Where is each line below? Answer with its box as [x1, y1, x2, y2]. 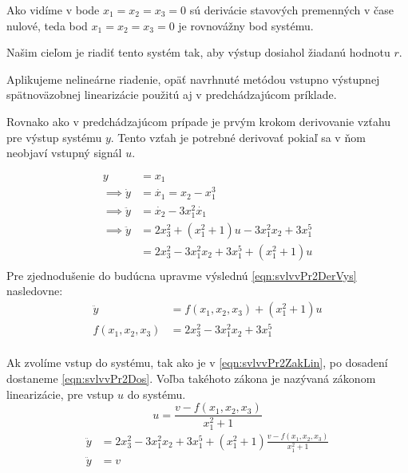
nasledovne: [6, 282, 63, 299]
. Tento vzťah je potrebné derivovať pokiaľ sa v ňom [110, 128, 366, 145]
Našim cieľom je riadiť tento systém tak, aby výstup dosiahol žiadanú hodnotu [6, 44, 390, 61]
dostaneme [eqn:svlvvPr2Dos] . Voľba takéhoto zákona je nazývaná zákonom [6, 369, 376, 386]
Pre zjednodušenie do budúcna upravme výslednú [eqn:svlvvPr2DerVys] [6, 266, 357, 283]
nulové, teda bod [6, 17, 88, 34]
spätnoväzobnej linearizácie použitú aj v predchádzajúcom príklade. [6, 86, 337, 103]
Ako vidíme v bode [6, 2, 100, 18]
